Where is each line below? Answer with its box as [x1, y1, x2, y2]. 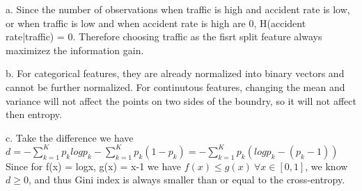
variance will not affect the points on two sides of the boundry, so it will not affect [6, 93, 356, 108]
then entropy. [6, 107, 62, 122]
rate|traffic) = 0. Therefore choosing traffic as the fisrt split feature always [6, 29, 322, 44]
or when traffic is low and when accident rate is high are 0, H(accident [6, 15, 306, 30]
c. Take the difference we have [6, 130, 134, 144]
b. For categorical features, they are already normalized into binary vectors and [6, 66, 345, 81]
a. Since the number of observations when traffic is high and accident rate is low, [6, 2, 350, 16]
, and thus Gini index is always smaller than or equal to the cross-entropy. [28, 172, 345, 187]
